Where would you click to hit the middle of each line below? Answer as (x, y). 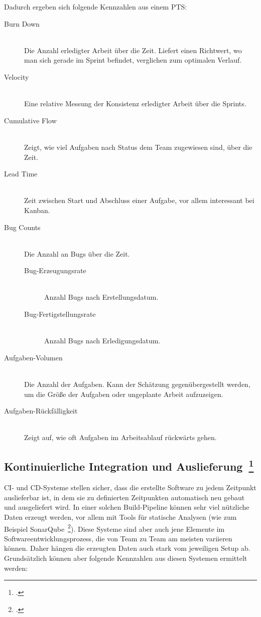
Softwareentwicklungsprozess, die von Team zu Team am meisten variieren (118, 538)
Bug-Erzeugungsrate (55, 270)
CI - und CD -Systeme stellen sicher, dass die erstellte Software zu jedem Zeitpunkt (130, 487)
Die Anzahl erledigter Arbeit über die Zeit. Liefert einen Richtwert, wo (133, 50)
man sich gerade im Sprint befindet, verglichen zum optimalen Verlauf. (133, 60)
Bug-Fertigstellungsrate (60, 314)
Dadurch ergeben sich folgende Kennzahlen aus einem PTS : (96, 7)
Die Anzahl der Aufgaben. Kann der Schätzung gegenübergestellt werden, (137, 384)
